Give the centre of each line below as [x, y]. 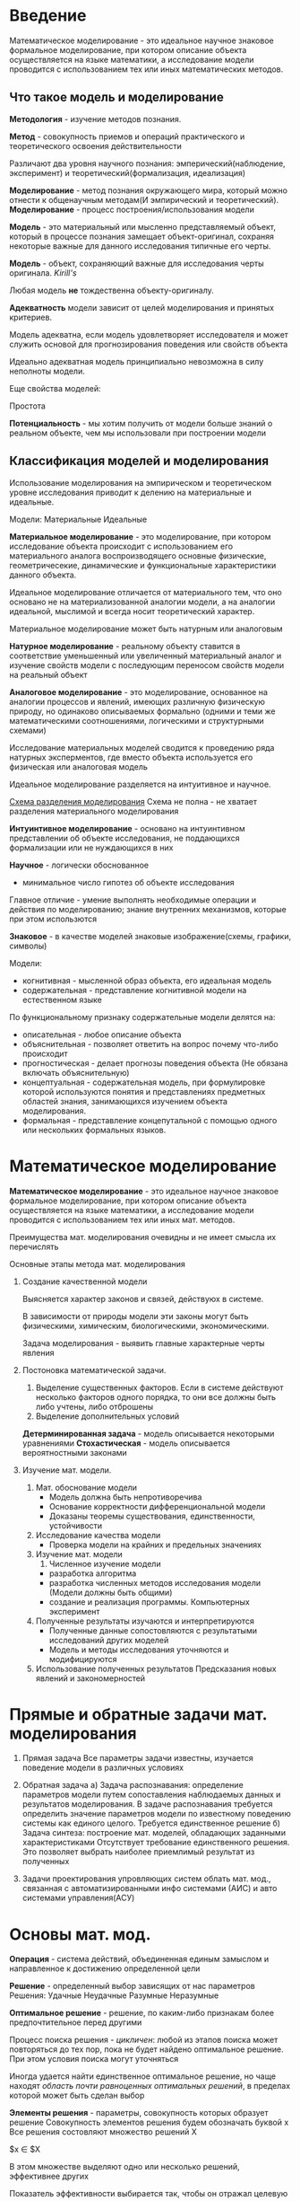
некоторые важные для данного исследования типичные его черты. [140, 246]
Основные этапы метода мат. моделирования [98, 1263]
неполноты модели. [47, 371]
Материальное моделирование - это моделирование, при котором [140, 536]
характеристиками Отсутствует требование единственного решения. [156, 1843]
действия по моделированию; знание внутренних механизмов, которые [148, 909]
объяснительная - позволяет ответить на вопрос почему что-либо [150, 1043]
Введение [48, 16]
